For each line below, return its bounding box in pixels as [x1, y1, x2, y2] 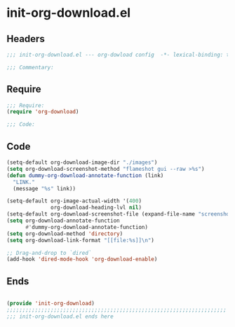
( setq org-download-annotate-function [6, 217, 120, 224]
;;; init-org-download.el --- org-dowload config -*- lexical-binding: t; [6, 51, 233, 58]
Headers [6, 33, 45, 45]
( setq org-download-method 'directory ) [6, 230, 123, 237]
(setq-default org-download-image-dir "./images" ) [6, 159, 158, 166]
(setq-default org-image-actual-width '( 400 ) [6, 197, 142, 204]
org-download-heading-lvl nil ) [51, 204, 142, 211]
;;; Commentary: [6, 64, 54, 71]
